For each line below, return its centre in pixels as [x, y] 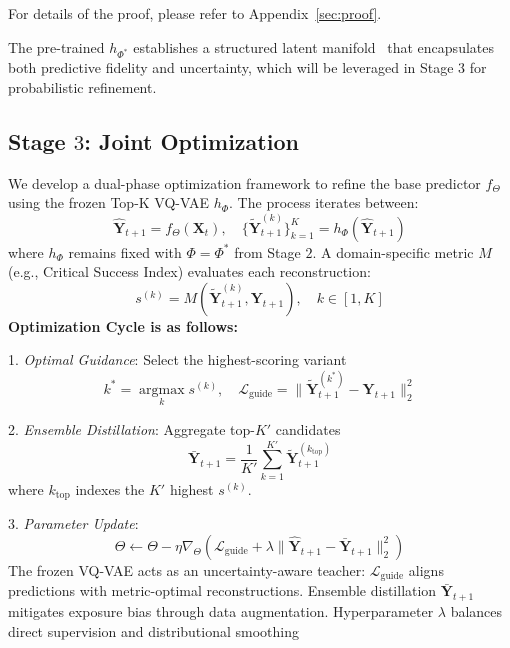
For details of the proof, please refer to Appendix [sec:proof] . [195, 13]
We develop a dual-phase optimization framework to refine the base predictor [244, 182]
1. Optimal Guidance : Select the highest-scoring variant [177, 359]
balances [476, 611]
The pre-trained [56, 46]
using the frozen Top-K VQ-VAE [108, 202]
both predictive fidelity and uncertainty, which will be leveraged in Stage [231, 67]
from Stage [267, 251]
